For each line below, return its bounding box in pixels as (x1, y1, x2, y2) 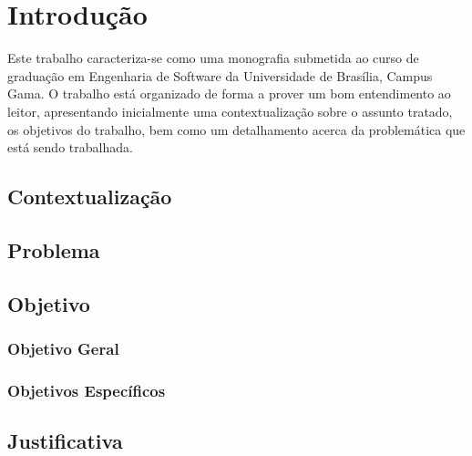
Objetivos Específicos (7, 378, 166, 401)
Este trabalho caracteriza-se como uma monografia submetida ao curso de (7, 48, 419, 67)
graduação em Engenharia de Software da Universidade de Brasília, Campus (7, 66, 433, 85)
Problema (7, 235, 100, 264)
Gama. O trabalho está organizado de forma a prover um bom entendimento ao (7, 84, 451, 103)
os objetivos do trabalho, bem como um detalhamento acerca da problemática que (7, 119, 466, 139)
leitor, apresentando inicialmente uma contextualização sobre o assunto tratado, (7, 101, 453, 120)
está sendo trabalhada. (7, 138, 133, 157)
